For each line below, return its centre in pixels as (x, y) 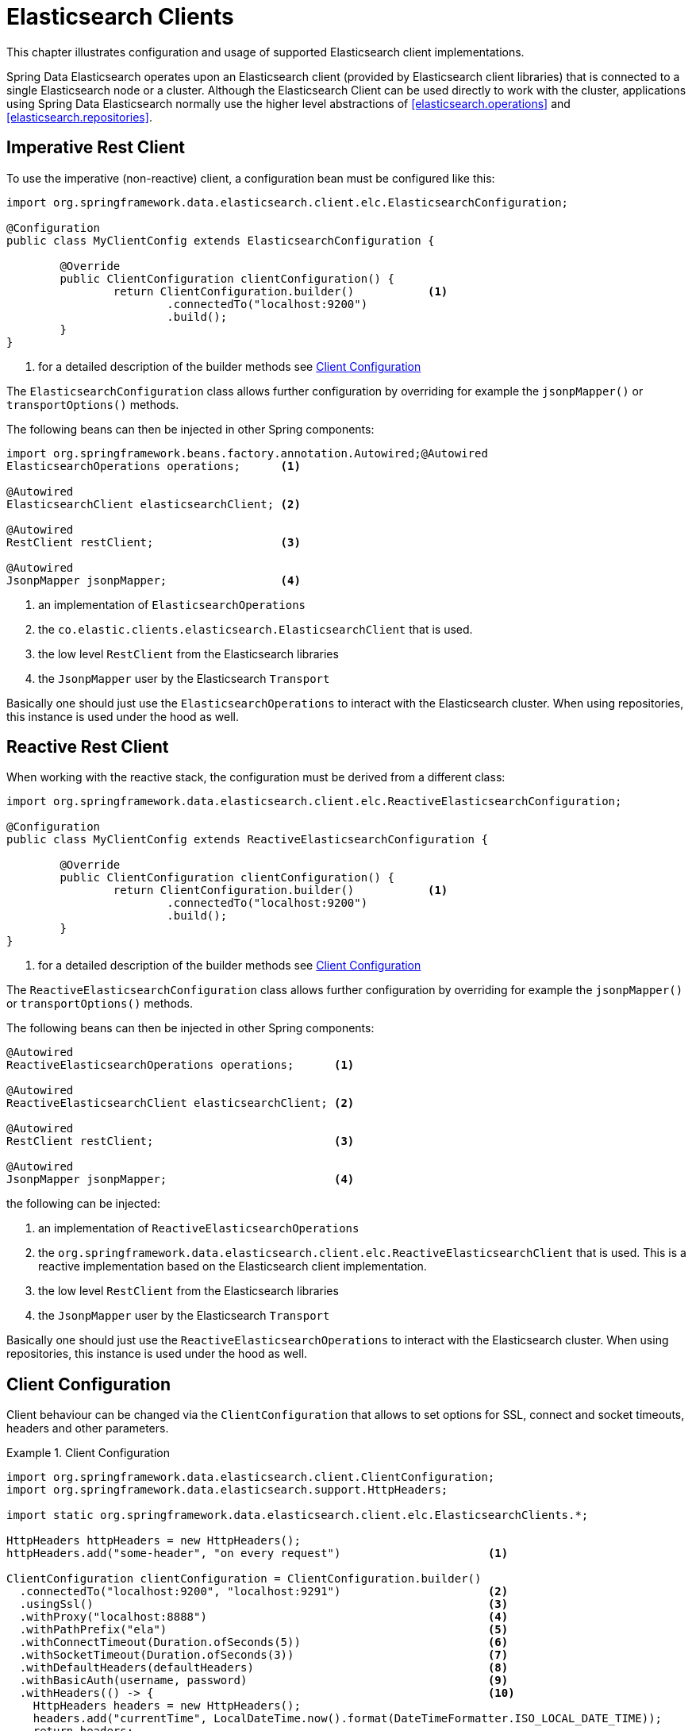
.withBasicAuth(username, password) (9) (264, 1681)
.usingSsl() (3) (264, 1604)
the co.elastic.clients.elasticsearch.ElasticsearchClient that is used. (256, 629)
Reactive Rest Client (88, 747)
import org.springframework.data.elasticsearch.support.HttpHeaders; (227, 1490)
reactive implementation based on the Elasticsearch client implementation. (233, 1266)
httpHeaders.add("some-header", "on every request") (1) (258, 1554)
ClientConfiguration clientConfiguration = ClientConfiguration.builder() (244, 1579)
